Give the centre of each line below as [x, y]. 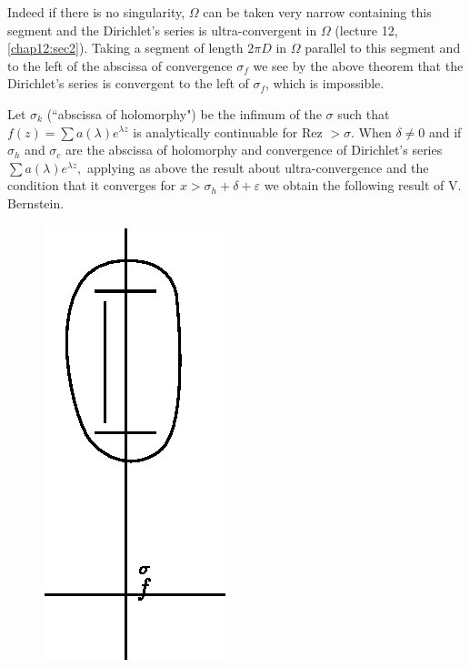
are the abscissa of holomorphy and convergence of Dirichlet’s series [254, 150]
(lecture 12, [366, 30]
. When [371, 132]
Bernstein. [36, 202]
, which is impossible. [325, 83]
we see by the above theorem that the [358, 65]
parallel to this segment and [383, 48]
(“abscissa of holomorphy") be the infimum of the [184, 113]
